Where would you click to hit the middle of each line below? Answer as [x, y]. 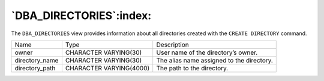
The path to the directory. [192, 68]
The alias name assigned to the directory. [214, 60]
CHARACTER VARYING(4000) [107, 68]
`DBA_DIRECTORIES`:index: [81, 15]
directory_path [35, 68]
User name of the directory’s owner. [207, 52]
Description [172, 45]
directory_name [37, 60]
